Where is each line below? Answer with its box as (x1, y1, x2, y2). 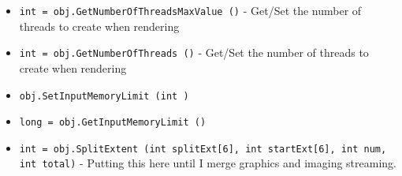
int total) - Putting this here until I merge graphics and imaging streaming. (19, 155, 396, 171)
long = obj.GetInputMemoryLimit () (19, 117, 207, 129)
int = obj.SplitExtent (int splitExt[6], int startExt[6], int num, (19, 143, 387, 155)
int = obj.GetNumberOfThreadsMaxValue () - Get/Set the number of (19, 2, 362, 18)
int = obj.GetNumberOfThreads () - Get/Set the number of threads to (19, 44, 369, 61)
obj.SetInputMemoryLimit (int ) (19, 90, 189, 102)
